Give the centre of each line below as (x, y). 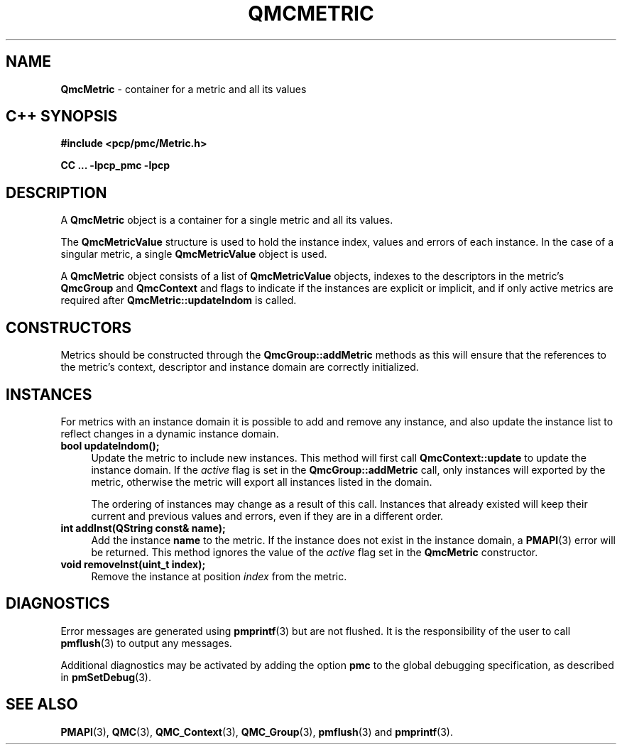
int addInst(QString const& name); (143, 528)
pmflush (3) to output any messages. (146, 643)
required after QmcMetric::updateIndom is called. (179, 300)
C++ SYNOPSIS (62, 116)
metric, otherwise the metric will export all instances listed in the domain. (262, 482)
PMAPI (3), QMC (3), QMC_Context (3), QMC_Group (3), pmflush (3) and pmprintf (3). (257, 732)
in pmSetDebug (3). (106, 677)
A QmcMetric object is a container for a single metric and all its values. (227, 220)
